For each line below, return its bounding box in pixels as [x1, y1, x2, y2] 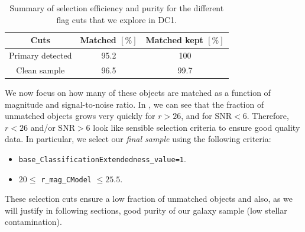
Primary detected [9, 49, 72, 62]
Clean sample [16, 63, 65, 76]
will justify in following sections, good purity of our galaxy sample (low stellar [5, 204, 287, 216]
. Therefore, [246, 109, 289, 122]
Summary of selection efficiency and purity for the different [9, 2, 224, 14]
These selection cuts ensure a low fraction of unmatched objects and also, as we [5, 192, 293, 205]
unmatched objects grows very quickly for [5, 109, 155, 122]
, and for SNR [181, 109, 232, 122]
